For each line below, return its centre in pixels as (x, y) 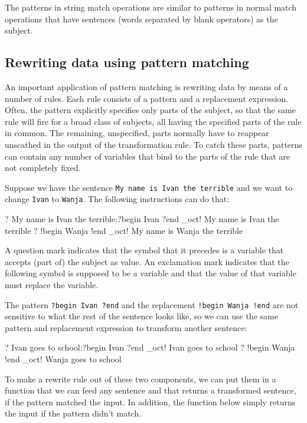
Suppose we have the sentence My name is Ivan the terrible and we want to (149, 187)
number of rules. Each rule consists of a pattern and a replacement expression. (146, 98)
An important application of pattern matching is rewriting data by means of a (146, 86)
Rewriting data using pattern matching (127, 62)
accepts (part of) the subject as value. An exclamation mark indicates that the (147, 261)
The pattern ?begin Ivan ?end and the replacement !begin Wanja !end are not (152, 304)
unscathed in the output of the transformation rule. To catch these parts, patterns (153, 144)
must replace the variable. (52, 285)
